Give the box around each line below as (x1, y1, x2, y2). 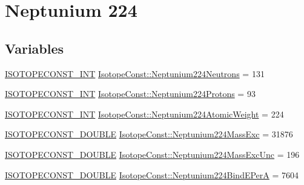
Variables (5, 39, 64, 57)
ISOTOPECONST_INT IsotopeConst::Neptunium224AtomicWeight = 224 (5, 107, 284, 120)
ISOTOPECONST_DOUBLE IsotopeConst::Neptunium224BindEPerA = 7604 (5, 168, 299, 181)
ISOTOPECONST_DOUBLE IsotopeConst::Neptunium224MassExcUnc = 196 (5, 148, 300, 160)
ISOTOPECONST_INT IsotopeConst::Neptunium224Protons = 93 (5, 87, 256, 100)
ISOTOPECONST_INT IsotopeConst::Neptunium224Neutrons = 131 (5, 67, 265, 80)
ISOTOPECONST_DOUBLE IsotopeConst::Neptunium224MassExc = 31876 (5, 128, 293, 140)
